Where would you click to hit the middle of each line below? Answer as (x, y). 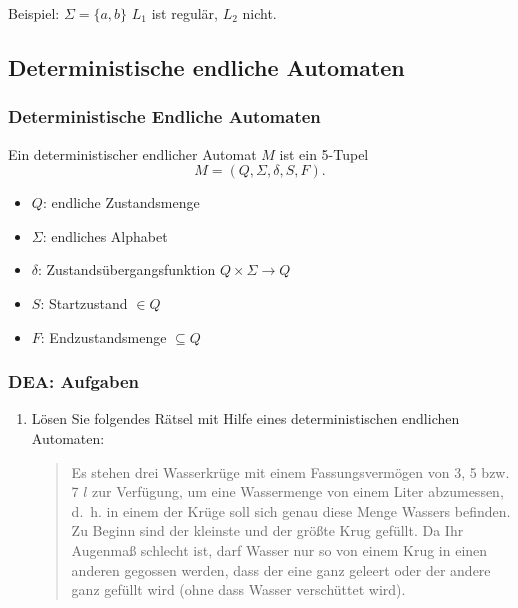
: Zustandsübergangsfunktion (127, 269)
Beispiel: (34, 13)
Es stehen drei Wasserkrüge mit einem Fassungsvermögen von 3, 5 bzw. (290, 471)
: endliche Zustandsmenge (121, 202)
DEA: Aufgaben (73, 381)
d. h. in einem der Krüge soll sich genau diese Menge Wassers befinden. (291, 510)
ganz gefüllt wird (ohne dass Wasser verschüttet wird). (238, 589)
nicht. (259, 13)
